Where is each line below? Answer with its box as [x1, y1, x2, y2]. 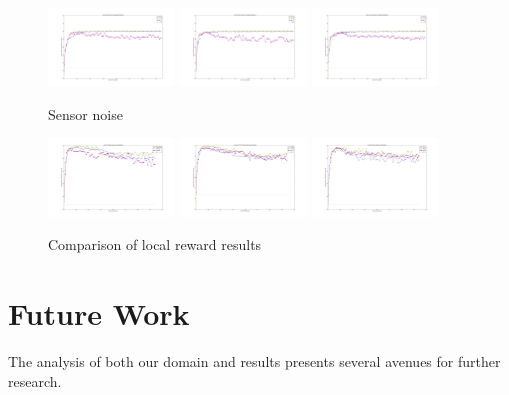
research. [8, 370, 62, 391]
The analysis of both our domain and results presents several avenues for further [8, 351, 501, 371]
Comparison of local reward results [48, 234, 262, 255]
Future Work [8, 293, 190, 334]
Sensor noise [48, 103, 123, 124]
